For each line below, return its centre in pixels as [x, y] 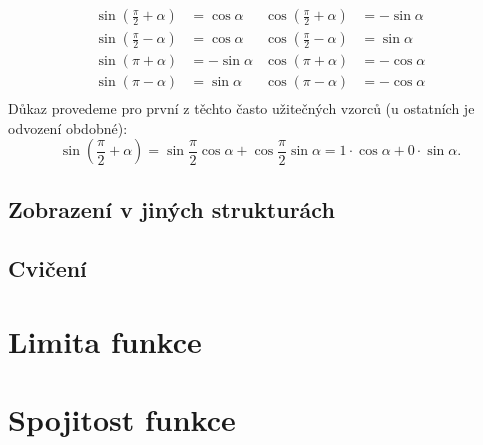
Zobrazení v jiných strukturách [171, 208]
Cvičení [47, 267]
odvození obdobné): [68, 127]
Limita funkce [105, 341]
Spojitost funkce [122, 419]
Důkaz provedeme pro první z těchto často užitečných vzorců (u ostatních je [241, 108]
